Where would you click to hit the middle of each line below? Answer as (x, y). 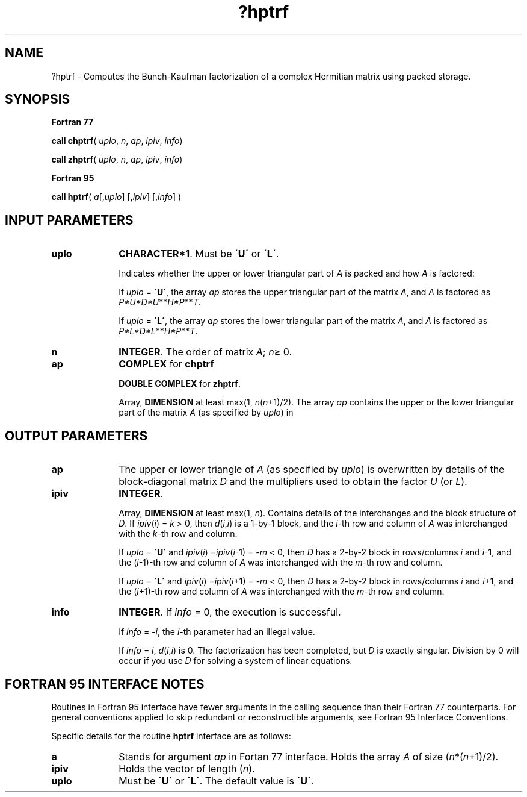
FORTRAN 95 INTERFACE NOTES (105, 684)
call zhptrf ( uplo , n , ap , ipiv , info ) (117, 160)
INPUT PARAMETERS (69, 220)
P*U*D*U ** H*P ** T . (160, 302)
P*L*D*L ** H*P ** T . (158, 331)
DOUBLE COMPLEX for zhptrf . (180, 384)
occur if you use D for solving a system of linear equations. (236, 661)
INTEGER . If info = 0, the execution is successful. (230, 612)
